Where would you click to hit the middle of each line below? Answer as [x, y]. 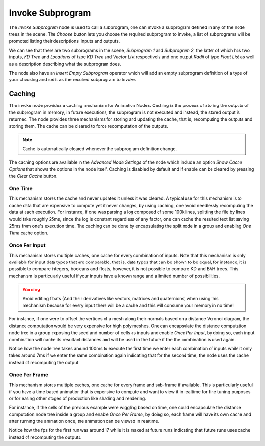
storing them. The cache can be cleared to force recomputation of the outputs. [89, 126]
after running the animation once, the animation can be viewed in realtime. [84, 421]
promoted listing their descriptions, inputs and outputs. [65, 41]
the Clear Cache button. [34, 176]
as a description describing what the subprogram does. [65, 64]
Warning [31, 289]
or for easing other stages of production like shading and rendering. [78, 398]
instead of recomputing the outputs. [45, 437]
